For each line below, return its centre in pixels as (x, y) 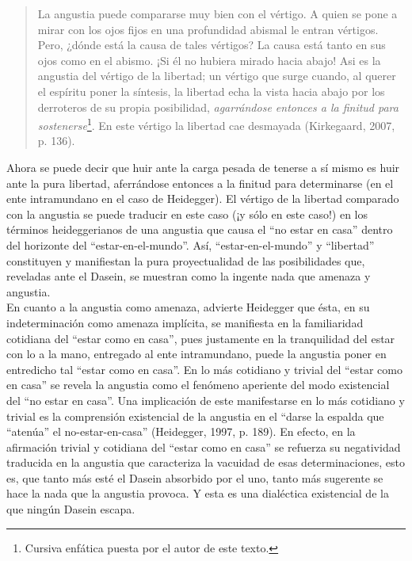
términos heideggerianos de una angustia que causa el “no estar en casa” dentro (200, 229)
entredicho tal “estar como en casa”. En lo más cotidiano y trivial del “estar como (204, 369)
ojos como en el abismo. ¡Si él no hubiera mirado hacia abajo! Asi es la (209, 60)
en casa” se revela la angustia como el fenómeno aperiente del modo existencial (198, 385)
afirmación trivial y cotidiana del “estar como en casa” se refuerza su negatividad (204, 447)
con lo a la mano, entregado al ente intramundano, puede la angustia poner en (196, 354)
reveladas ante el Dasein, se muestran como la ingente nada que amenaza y (189, 276)
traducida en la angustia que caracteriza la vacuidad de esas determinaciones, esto (206, 462)
